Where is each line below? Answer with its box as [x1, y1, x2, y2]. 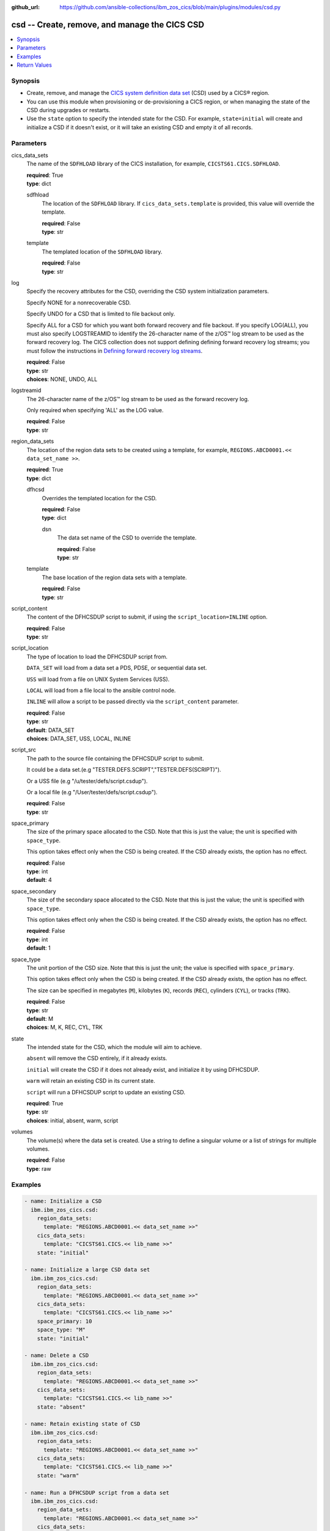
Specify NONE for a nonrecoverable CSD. [26, 299, 131, 306]
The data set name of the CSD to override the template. [57, 534, 197, 541]
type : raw [26, 1165, 51, 1172]
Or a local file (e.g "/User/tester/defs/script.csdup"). [26, 788, 158, 796]
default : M [26, 1015, 54, 1022]
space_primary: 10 [37, 1317, 92, 1325]
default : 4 [26, 876, 52, 884]
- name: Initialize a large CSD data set [24, 1266, 150, 1273]
